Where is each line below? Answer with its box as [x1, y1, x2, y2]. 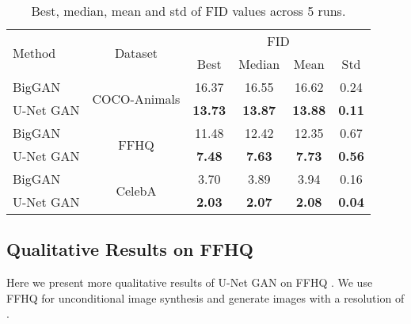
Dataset [114, 43, 158, 62]
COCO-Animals [92, 89, 181, 108]
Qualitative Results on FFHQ [6, 237, 253, 261]
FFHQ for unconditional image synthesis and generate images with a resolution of [6, 289, 405, 306]
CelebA [116, 181, 157, 200]
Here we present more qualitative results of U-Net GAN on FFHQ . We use [6, 274, 373, 291]
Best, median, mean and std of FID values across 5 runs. [31, 2, 346, 20]
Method [13, 43, 56, 62]
